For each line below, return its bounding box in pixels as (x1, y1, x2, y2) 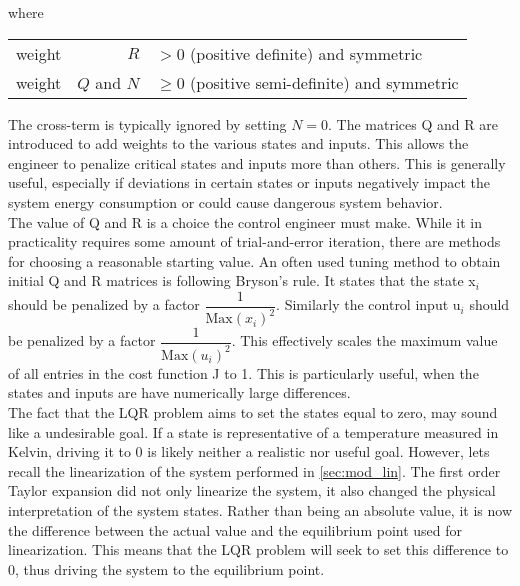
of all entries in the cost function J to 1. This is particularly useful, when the (8, 362, 479, 383)
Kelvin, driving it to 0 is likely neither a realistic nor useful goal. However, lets (8, 441, 490, 462)
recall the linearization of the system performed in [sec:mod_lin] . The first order (8, 460, 501, 481)
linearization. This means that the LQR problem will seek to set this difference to (8, 539, 509, 560)
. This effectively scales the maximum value (231, 330, 498, 351)
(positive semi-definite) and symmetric (189, 70, 459, 94)
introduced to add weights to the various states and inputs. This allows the (8, 133, 469, 154)
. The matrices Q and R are (328, 113, 498, 134)
